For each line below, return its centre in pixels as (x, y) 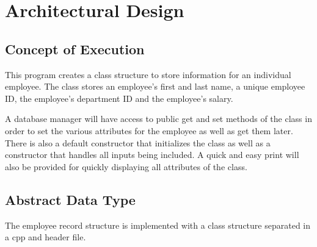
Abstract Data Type (70, 199)
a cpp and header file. (46, 237)
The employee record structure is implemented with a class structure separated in (158, 225)
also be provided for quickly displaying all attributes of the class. (126, 166)
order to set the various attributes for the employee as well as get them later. (149, 130)
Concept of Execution (75, 48)
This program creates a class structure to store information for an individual (148, 74)
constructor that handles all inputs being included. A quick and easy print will (152, 155)
